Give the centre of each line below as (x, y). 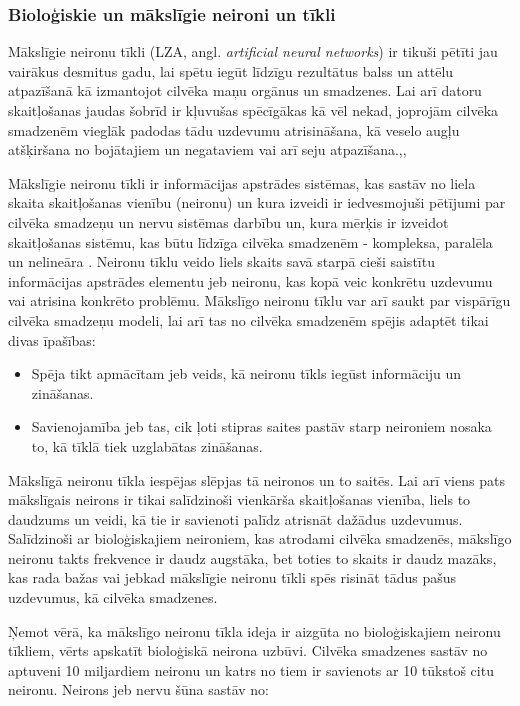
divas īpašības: (52, 339)
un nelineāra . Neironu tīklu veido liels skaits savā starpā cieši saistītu (221, 261)
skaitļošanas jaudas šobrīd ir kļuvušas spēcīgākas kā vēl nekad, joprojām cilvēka (253, 110)
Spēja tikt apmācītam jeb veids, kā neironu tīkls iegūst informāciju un (246, 373)
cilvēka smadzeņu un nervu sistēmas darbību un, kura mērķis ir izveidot (228, 221)
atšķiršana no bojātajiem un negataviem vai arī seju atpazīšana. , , (207, 149)
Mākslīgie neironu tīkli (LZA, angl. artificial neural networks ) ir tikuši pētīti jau (253, 51)
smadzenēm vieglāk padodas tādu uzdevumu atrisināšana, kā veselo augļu (234, 129)
